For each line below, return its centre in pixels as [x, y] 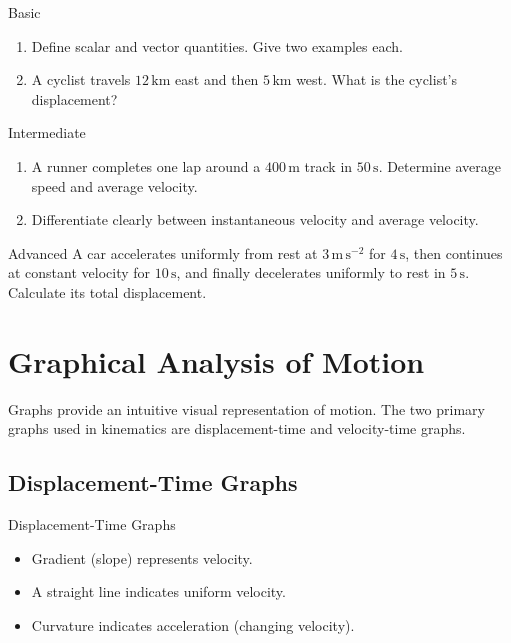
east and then [217, 79]
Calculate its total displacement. [107, 291]
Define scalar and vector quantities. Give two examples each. [217, 45]
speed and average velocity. [114, 185]
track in [328, 165]
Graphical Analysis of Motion [216, 360]
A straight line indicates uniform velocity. [158, 591]
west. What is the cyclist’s [377, 79]
